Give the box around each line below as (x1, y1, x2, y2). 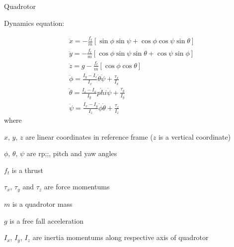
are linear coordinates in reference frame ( (25, 131, 153, 142)
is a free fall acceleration (9, 215, 84, 226)
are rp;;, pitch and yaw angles (26, 148, 117, 159)
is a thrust (11, 165, 44, 175)
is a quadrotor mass (12, 198, 73, 209)
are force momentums (44, 181, 110, 192)
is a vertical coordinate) (158, 131, 231, 142)
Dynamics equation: (4, 17, 65, 28)
